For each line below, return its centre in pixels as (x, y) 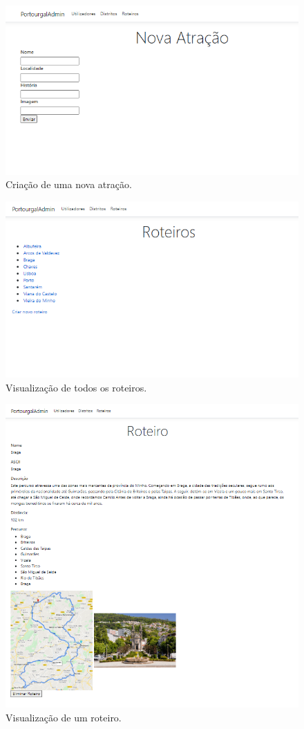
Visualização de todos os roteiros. (76, 387)
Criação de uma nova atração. (69, 184)
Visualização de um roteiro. (64, 717)
